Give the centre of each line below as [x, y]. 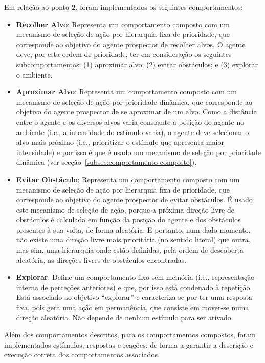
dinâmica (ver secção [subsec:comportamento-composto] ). [106, 162]
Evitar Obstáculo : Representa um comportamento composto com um [128, 179]
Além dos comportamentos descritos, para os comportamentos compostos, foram [130, 335]
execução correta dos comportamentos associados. [82, 355]
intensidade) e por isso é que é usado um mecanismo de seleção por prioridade [138, 152]
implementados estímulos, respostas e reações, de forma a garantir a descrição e [129, 344]
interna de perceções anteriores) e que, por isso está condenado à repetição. [134, 287]
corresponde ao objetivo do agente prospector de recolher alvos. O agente [131, 44]
